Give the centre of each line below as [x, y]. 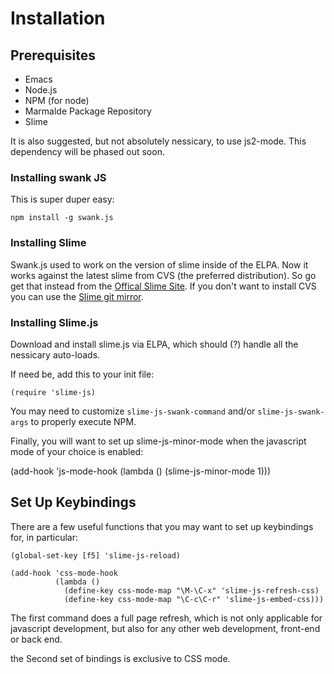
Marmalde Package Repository [88, 111]
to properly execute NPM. [83, 421]
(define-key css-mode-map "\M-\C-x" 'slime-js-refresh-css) [191, 590]
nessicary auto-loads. [55, 354]
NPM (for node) [57, 100]
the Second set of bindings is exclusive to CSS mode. [120, 658]
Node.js [41, 90]
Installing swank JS [58, 177]
